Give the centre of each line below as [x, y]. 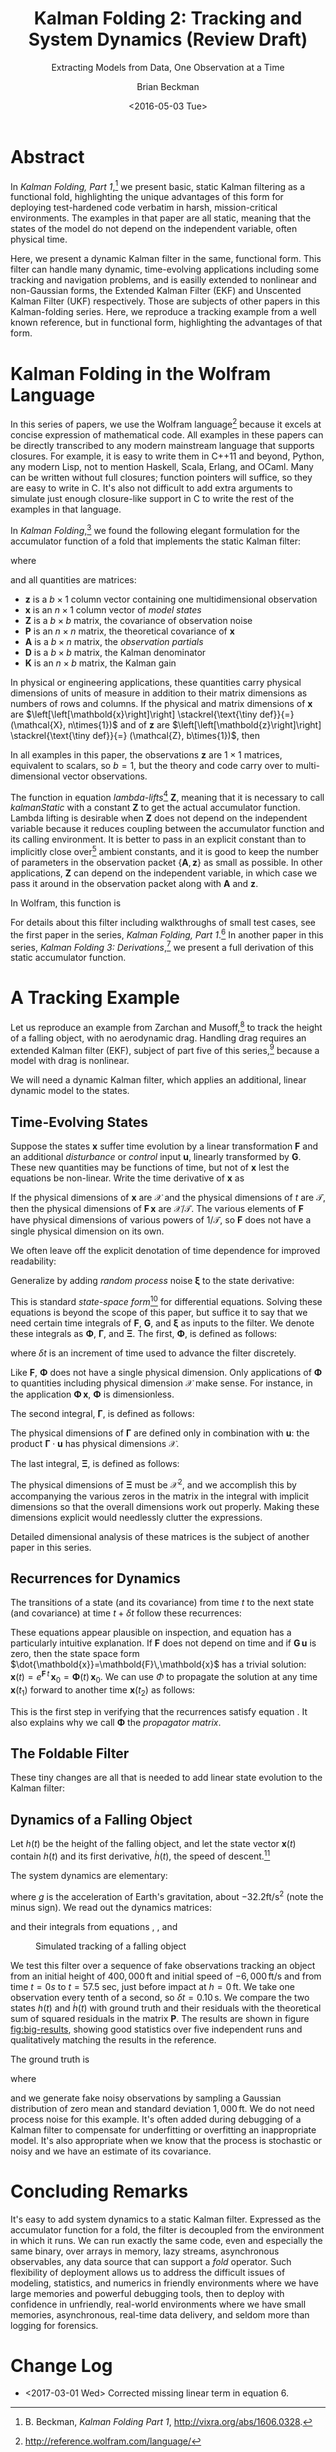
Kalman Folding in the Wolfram [141, 373]
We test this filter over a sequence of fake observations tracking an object [163, 1965]
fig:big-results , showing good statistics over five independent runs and [156, 2029]
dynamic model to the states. [70, 1091]
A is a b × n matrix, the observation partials [114, 641]
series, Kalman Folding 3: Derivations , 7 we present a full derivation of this [162, 946]
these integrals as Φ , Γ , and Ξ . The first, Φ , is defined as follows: [144, 1333]
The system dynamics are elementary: [89, 1875]
